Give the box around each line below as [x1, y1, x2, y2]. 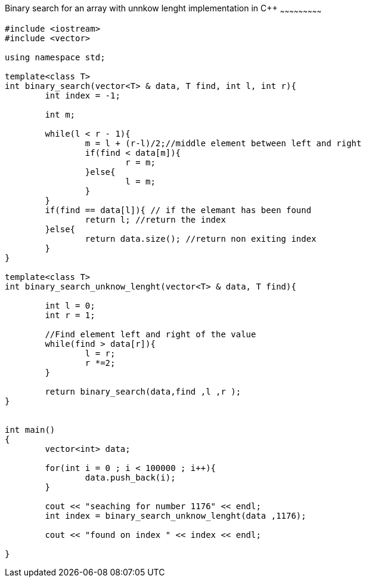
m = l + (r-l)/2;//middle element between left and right [85, 138, 362, 148]
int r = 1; [45, 310, 95, 320]
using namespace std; [5, 52, 106, 62]
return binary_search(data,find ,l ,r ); [45, 386, 241, 396]
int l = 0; [45, 300, 95, 310]
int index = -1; [45, 90, 120, 100]
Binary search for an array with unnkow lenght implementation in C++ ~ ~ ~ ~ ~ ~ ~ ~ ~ [5, 3, 322, 16]
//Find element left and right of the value [45, 329, 256, 339]
